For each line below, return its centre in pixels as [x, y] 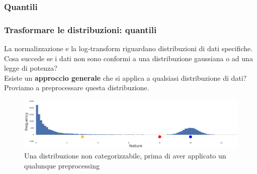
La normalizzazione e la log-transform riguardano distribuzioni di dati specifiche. [128, 48]
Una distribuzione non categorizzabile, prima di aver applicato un [125, 155]
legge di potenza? [31, 68]
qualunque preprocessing [62, 165]
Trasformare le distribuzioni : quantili [80, 29]
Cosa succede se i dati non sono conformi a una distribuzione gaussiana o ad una [128, 58]
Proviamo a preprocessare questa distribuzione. [77, 88]
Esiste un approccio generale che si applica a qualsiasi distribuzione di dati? [125, 77]
